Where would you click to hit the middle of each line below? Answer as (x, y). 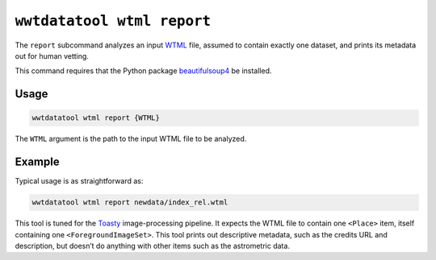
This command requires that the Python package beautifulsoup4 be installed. (143, 71)
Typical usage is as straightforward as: (79, 181)
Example (37, 162)
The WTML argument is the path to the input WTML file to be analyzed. (131, 139)
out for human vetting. (52, 56)
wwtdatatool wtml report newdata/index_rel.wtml (130, 202)
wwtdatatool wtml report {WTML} (96, 118)
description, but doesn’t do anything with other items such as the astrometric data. (153, 246)
